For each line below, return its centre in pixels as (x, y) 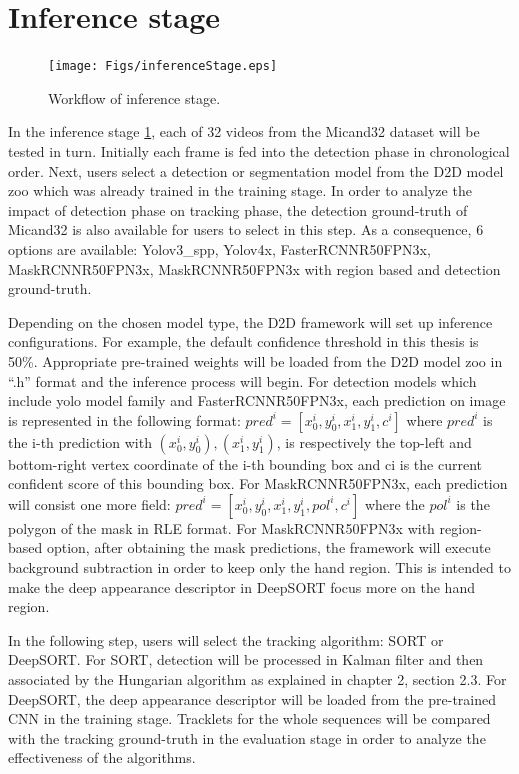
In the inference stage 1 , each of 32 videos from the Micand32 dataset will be (244, 131)
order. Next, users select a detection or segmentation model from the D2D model (256, 170)
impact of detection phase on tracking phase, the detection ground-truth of (238, 209)
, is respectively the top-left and (374, 441)
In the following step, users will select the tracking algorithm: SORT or (226, 639)
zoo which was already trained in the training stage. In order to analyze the (240, 190)
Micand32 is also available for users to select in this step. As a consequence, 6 (246, 229)
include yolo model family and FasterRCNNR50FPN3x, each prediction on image (257, 400)
